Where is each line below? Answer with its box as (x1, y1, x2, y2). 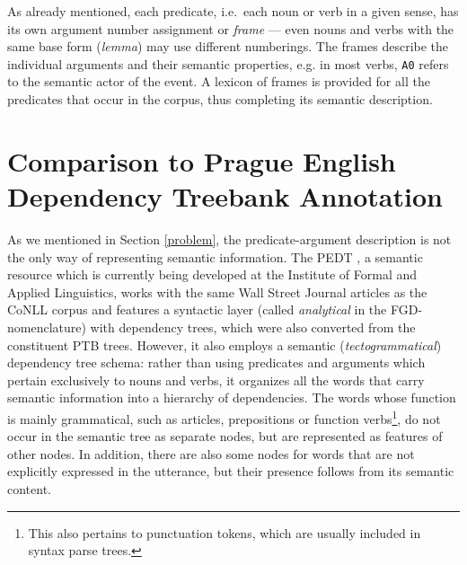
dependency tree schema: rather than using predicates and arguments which (7, 353, 426, 372)
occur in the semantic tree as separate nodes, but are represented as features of (7, 427, 443, 446)
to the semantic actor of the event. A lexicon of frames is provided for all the (7, 72, 430, 91)
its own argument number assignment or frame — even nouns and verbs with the (7, 19, 454, 38)
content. (7, 479, 51, 498)
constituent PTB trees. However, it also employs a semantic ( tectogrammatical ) (7, 335, 442, 354)
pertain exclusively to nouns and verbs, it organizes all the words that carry (7, 370, 425, 389)
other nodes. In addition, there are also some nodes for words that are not (7, 444, 415, 463)
